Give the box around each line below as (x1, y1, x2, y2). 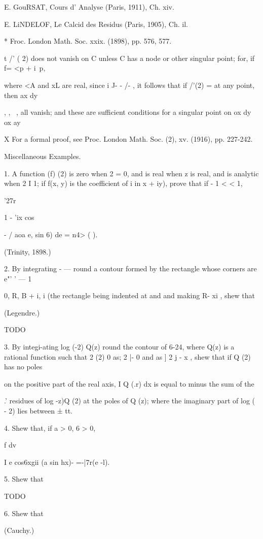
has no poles (4, 361, 43, 372)
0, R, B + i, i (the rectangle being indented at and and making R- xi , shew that (4, 290, 255, 301)
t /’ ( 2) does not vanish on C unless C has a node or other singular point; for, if (4, 52, 255, 63)
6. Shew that (4, 508, 44, 518)
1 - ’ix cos (4, 212, 34, 223)
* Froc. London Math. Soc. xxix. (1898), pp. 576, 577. (4, 36, 172, 46)
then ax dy (4, 89, 38, 100)
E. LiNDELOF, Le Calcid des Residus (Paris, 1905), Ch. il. (4, 18, 188, 29)
